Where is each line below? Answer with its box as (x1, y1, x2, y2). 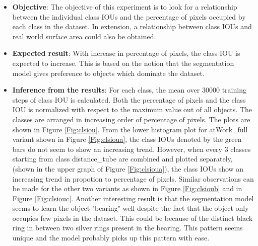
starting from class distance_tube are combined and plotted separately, (12, 153, 233, 164)
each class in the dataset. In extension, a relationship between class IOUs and (12, 21, 252, 32)
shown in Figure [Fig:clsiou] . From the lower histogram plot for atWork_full (12, 124, 248, 134)
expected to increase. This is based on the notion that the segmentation (12, 57, 234, 68)
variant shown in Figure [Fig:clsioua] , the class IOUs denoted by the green (12, 134, 242, 144)
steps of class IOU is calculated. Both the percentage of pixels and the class (12, 94, 246, 105)
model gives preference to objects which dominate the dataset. (12, 67, 205, 78)
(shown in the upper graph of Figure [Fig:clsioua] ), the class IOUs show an (12, 163, 244, 174)
